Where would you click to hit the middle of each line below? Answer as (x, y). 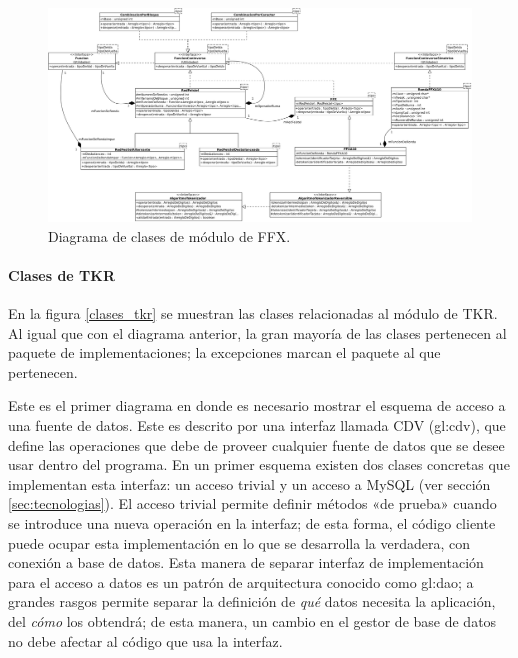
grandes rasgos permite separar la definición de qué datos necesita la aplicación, (252, 601)
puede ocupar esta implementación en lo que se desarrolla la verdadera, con (239, 542)
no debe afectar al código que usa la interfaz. (145, 640)
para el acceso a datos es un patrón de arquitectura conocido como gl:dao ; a (241, 581)
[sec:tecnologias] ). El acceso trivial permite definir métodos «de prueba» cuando (252, 503)
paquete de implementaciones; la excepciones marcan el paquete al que (224, 352)
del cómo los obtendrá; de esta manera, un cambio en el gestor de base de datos (252, 620)
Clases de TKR (61, 274)
